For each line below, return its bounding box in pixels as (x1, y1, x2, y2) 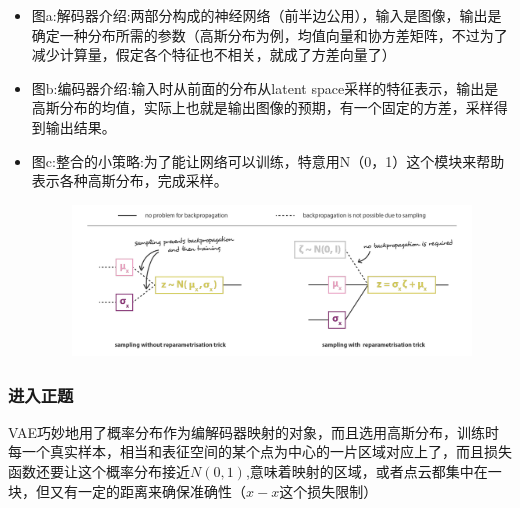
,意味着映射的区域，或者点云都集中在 (245, 460, 488, 481)
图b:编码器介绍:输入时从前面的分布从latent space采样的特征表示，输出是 (31, 77, 499, 98)
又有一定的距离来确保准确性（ (49, 480, 246, 501)
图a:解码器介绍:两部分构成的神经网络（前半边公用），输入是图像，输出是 (31, 5, 502, 25)
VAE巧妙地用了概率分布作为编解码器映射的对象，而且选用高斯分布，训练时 (8, 421, 499, 442)
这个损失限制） (279, 480, 378, 501)
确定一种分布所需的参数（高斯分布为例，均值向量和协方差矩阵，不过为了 (31, 24, 508, 45)
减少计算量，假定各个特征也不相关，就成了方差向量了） (31, 44, 396, 65)
